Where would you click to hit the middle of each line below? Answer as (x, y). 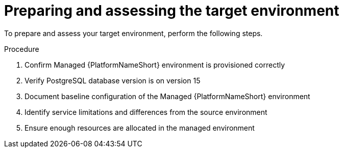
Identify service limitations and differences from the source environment (146, 112)
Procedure (22, 49)
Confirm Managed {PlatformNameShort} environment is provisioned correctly (155, 65)
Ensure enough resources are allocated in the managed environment (140, 128)
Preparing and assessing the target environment (172, 11)
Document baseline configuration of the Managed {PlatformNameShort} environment (167, 96)
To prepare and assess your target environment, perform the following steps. (133, 33)
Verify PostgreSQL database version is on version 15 (113, 80)
